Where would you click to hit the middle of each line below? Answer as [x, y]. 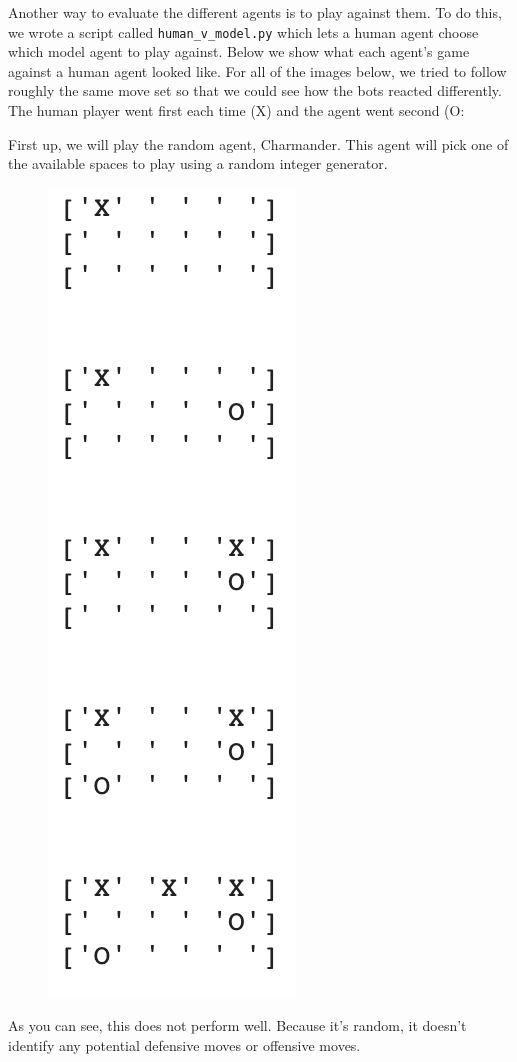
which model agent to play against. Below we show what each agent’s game [239, 51]
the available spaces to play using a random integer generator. [198, 163]
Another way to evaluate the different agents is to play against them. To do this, [255, 12]
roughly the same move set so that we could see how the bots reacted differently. [255, 90]
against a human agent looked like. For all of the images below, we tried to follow [257, 70]
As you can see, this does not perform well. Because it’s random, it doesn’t [237, 1025]
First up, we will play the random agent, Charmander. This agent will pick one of [258, 143]
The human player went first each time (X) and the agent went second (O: [236, 110]
